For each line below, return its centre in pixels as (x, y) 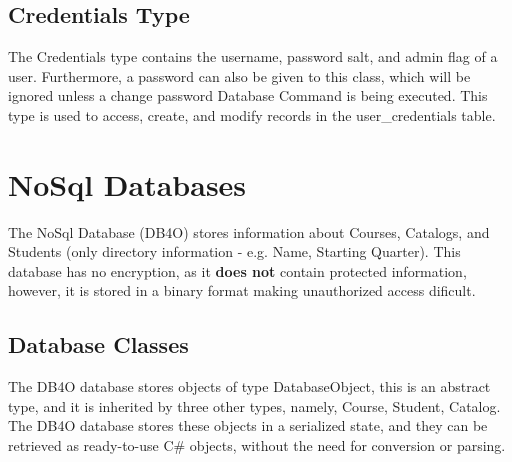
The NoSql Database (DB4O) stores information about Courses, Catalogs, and (249, 231)
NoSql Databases (127, 183)
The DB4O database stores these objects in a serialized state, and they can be (248, 425)
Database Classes (98, 344)
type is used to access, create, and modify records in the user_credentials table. (252, 114)
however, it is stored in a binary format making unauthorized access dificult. (242, 290)
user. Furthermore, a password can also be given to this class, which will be (239, 75)
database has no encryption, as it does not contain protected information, (237, 270)
